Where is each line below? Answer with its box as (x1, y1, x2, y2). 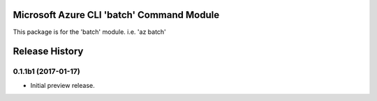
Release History (13, 46, 84, 57)
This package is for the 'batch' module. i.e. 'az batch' (13, 28, 167, 36)
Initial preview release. (30, 81, 95, 89)
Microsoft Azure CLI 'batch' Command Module (13, 9, 220, 21)
